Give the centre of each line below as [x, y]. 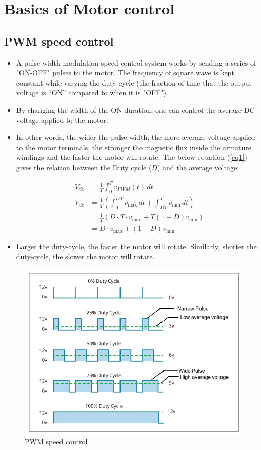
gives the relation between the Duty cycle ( [84, 167]
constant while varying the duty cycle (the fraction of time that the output [134, 82]
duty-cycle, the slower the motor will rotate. [85, 256]
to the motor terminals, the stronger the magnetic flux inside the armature [134, 147]
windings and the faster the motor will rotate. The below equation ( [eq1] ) [132, 157]
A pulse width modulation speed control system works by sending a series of [136, 62]
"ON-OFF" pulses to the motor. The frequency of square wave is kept [125, 73]
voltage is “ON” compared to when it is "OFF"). [92, 93]
